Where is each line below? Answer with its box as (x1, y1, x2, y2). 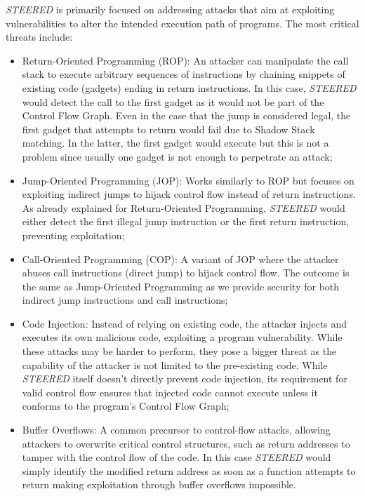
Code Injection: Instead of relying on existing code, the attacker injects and (22, 316, 347, 330)
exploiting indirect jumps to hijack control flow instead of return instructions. (22, 187, 356, 201)
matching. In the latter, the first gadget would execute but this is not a (22, 135, 329, 150)
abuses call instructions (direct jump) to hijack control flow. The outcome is (22, 265, 350, 280)
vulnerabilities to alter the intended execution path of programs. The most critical (6, 15, 359, 30)
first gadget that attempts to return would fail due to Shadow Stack (22, 121, 315, 136)
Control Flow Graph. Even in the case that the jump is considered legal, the (22, 108, 351, 123)
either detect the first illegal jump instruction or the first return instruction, (22, 214, 350, 229)
